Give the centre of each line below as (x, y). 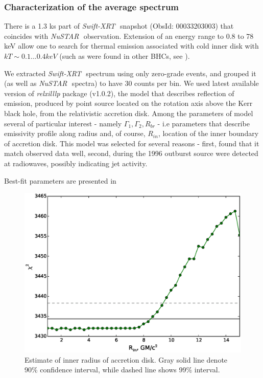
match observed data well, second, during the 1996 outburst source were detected (131, 153)
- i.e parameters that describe (204, 123)
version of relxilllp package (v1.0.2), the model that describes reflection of (119, 93)
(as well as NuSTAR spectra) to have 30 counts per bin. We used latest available (131, 83)
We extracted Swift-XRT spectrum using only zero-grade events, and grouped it (130, 73)
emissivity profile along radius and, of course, (75, 133)
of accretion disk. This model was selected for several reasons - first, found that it (132, 143)
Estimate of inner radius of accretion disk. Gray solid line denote (126, 359)
